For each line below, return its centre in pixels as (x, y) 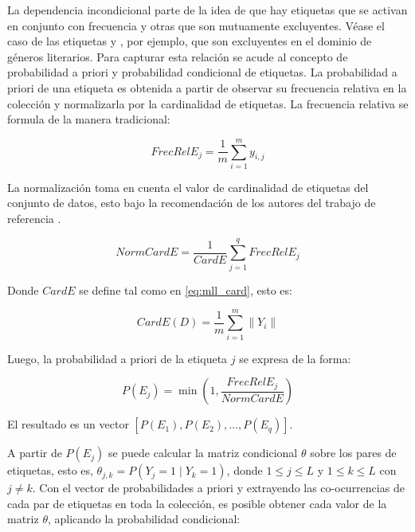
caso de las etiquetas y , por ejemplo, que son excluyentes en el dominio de (190, 41)
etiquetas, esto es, (50, 470)
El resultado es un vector (68, 424)
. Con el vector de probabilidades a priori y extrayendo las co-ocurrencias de (218, 488)
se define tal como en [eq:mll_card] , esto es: (186, 289)
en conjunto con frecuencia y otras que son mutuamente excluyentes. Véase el (196, 25)
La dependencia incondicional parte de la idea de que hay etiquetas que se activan (207, 10)
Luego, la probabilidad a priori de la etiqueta (117, 358)
